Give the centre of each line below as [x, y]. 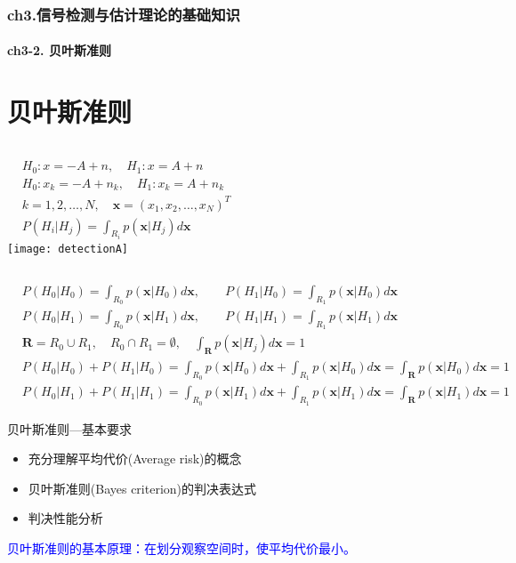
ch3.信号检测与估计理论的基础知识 [124, 14]
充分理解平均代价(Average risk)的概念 [135, 458]
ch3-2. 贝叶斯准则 [59, 50]
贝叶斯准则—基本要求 [69, 428]
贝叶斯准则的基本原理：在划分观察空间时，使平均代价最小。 [181, 547]
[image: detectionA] [68, 249]
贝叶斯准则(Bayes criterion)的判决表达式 [142, 488]
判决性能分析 [65, 518]
